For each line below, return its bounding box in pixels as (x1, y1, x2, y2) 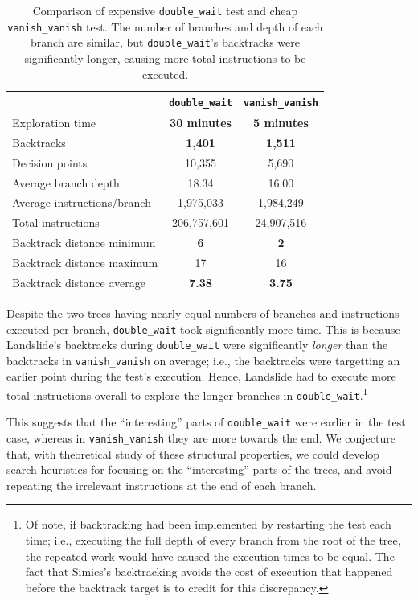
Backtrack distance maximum (12, 253, 158, 270)
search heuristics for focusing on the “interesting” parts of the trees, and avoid (6, 461, 392, 478)
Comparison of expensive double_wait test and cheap (32, 2, 298, 19)
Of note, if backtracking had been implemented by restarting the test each (25, 516, 391, 533)
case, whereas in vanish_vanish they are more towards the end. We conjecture (6, 430, 395, 447)
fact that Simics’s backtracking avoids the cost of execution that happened (25, 563, 393, 580)
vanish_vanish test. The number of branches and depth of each (7, 18, 323, 35)
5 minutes (253, 114, 309, 131)
